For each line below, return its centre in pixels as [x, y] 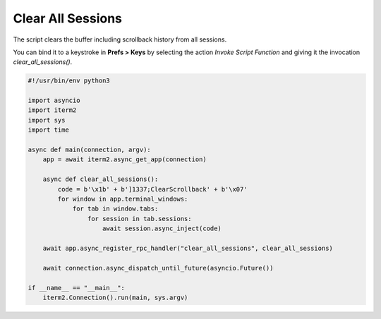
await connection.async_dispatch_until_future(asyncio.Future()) [158, 268]
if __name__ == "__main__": [76, 288]
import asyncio [54, 101]
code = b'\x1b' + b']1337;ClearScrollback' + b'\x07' [152, 189]
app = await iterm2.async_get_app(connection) [125, 159]
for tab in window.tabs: [115, 209]
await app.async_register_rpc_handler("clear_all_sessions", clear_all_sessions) [188, 248]
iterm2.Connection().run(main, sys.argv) [115, 297]
